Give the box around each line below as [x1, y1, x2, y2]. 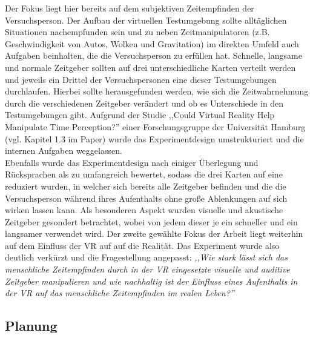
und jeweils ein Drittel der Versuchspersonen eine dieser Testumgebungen [5, 73, 277, 85]
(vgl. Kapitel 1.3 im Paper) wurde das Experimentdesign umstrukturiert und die [5, 132, 304, 145]
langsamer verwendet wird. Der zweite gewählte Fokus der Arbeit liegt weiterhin [5, 227, 303, 240]
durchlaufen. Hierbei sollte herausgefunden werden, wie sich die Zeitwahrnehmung [5, 85, 309, 98]
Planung [5, 316, 58, 335]
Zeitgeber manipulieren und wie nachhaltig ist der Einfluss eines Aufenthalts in [5, 274, 298, 287]
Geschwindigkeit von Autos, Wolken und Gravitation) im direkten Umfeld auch [5, 37, 299, 50]
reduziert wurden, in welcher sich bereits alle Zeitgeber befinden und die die [5, 179, 286, 192]
